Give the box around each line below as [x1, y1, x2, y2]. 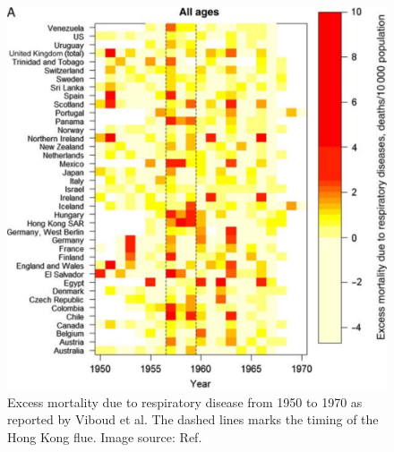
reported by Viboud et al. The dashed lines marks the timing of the [7, 410, 379, 429]
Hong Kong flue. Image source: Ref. [7, 427, 202, 446]
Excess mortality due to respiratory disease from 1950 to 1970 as [7, 392, 363, 411]
